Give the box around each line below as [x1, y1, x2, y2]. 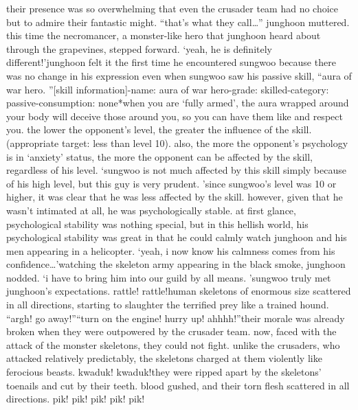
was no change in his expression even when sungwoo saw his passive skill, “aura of [6, 68, 352, 82]
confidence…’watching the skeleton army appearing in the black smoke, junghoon [6, 257, 346, 271]
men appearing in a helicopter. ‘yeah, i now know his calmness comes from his [6, 243, 335, 258]
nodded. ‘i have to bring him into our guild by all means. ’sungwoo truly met [6, 270, 331, 284]
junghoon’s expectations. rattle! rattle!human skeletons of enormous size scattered [6, 284, 351, 298]
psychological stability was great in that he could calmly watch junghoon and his [6, 230, 347, 244]
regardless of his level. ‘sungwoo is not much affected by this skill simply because [6, 163, 346, 177]
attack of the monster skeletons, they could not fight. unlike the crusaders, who [6, 337, 340, 352]
